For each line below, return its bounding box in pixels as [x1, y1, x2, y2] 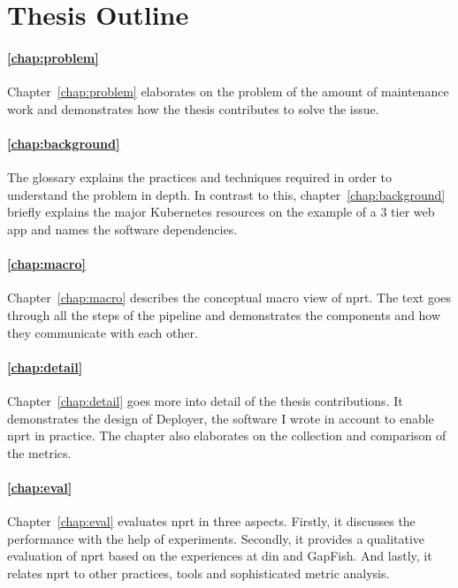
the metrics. [7, 443, 72, 462]
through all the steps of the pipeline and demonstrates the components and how [7, 305, 441, 324]
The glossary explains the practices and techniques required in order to [7, 168, 393, 187]
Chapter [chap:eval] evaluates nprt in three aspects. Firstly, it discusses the [7, 512, 416, 531]
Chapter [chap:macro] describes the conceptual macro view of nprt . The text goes [7, 288, 452, 307]
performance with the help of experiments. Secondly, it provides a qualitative [7, 529, 425, 547]
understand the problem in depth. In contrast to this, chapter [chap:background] [7, 185, 446, 203]
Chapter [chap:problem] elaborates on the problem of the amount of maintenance [7, 82, 449, 101]
